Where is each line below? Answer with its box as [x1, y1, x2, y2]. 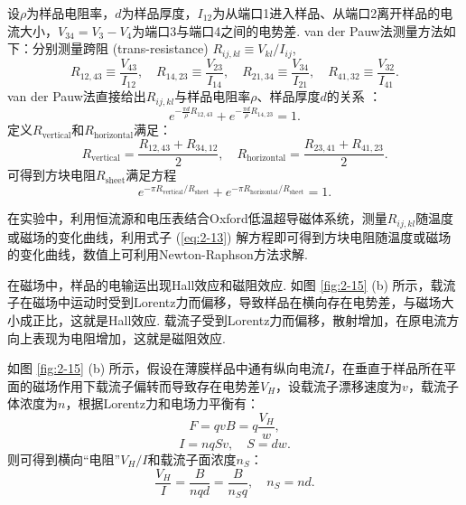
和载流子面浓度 [147, 449, 237, 468]
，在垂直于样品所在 [329, 359, 443, 378]
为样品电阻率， [26, 4, 116, 22]
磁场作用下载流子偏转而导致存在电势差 [32, 376, 260, 395]
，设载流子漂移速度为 [275, 376, 403, 395]
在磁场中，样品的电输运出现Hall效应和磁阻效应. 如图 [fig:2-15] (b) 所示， [7, 275, 431, 294]
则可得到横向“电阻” [7, 449, 121, 468]
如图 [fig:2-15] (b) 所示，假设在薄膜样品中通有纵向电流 [7, 359, 324, 378]
